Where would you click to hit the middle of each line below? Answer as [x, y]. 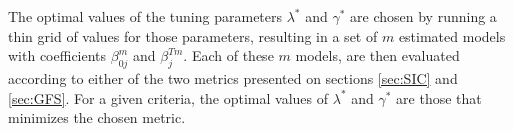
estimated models [452, 35]
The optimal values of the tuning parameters [145, 16]
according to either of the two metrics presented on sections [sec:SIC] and [233, 77]
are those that [439, 97]
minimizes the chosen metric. [97, 117]
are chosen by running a [423, 16]
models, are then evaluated [377, 55]
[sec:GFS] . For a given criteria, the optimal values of [168, 97]
